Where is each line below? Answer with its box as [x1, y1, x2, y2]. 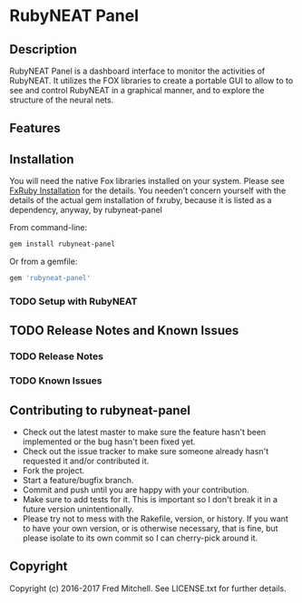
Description [9, 42, 77, 57]
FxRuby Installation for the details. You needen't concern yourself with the [9, 185, 287, 196]
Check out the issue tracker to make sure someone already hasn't [22, 445, 269, 456]
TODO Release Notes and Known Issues [9, 323, 239, 338]
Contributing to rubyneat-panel [9, 403, 191, 418]
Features [9, 121, 61, 136]
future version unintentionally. [22, 503, 134, 514]
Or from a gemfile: [9, 256, 78, 267]
